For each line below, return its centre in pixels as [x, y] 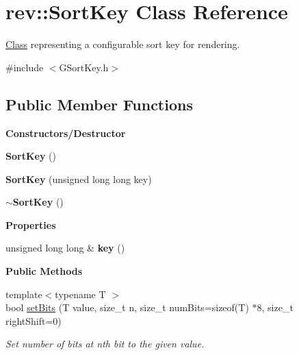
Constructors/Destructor [66, 133]
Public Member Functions [99, 104]
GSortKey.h [84, 67]
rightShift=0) [34, 320]
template [24, 294]
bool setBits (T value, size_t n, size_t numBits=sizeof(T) [127, 307]
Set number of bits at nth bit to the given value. [105, 344]
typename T [80, 294]
